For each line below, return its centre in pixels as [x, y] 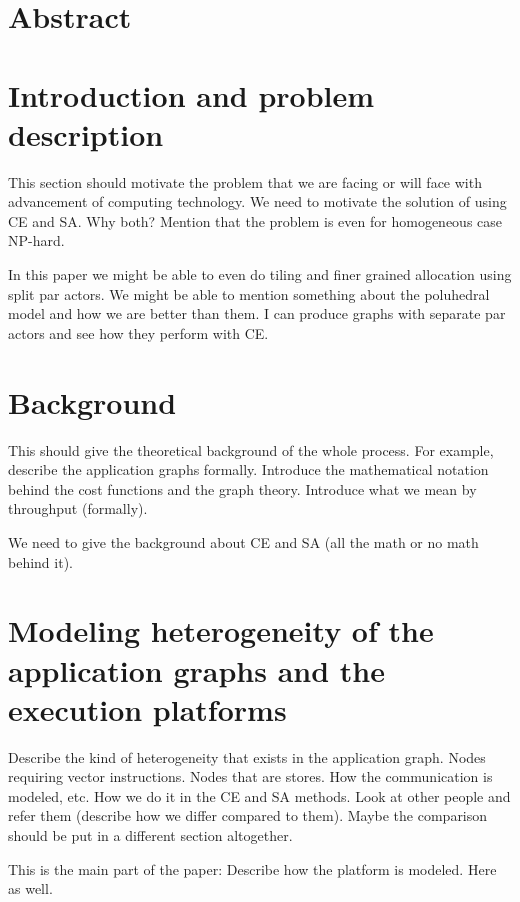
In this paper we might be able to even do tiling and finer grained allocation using [260, 274]
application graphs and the [196, 669]
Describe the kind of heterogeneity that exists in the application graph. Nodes [247, 756]
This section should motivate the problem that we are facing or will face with [245, 181]
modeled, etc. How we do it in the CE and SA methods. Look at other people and [259, 795]
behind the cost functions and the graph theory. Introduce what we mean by [242, 488]
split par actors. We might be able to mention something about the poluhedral [249, 293]
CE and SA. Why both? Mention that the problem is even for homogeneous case [255, 220]
